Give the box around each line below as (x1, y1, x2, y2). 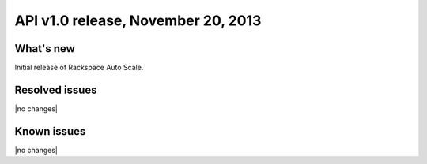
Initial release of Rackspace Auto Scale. (14, 63, 144, 73)
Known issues (14, 125, 86, 138)
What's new (14, 42, 75, 55)
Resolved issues (14, 83, 98, 96)
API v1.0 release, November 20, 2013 (14, 12, 262, 29)
